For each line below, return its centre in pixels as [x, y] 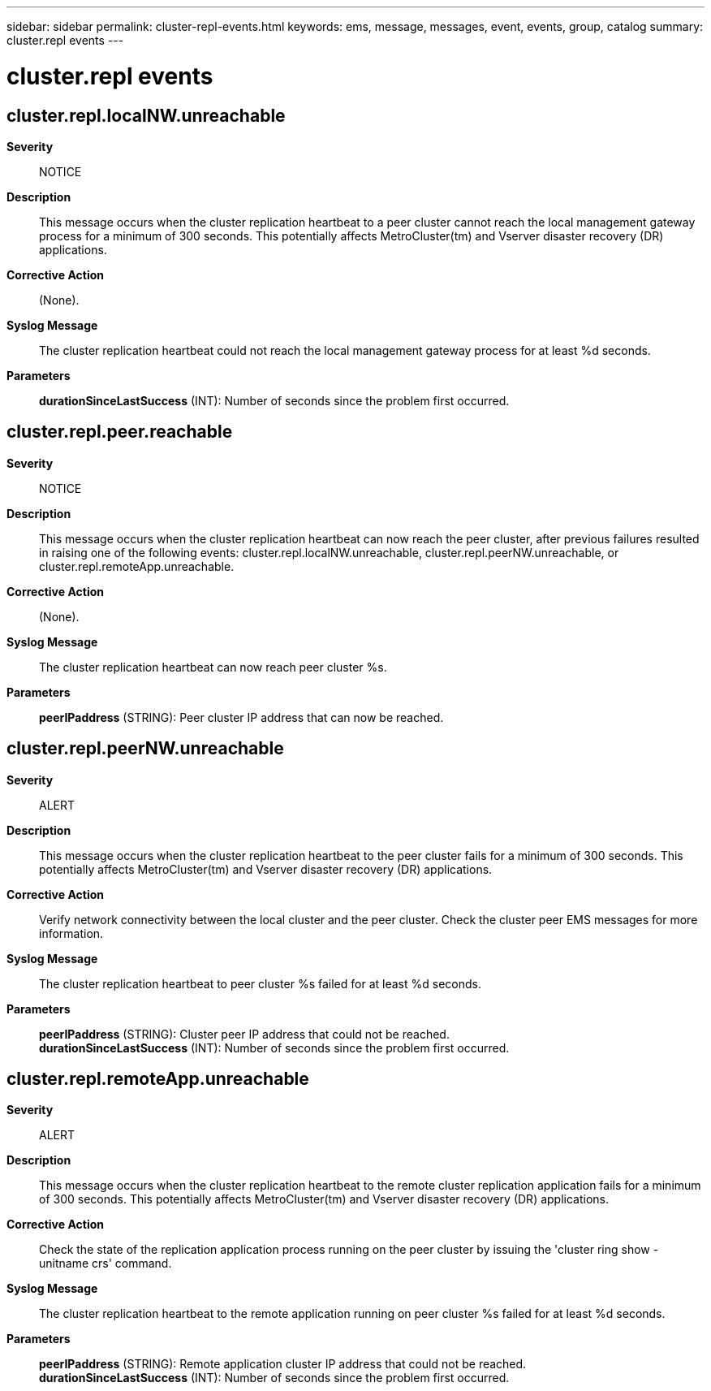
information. [71, 933]
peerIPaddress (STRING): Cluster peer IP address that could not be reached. [244, 1034]
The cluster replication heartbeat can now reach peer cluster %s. [213, 667]
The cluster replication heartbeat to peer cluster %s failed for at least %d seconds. [260, 983]
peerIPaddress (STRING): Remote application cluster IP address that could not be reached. [283, 1364]
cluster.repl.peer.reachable [120, 432]
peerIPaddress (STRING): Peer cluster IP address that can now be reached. [241, 717]
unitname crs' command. [106, 1264]
